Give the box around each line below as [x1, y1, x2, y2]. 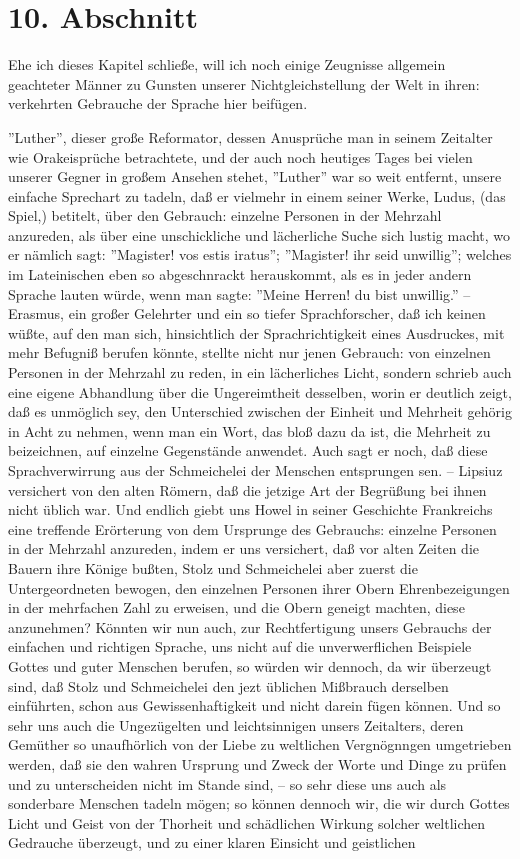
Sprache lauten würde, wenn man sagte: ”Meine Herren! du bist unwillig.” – [8, 283, 471, 304]
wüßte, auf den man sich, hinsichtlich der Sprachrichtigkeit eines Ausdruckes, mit [8, 322, 505, 343]
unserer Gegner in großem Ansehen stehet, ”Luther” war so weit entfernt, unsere [8, 166, 502, 187]
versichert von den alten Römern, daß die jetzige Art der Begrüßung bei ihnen [8, 479, 487, 500]
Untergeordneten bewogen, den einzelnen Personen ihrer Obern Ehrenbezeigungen [8, 577, 510, 598]
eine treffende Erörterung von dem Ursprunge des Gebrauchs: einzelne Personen [8, 518, 497, 539]
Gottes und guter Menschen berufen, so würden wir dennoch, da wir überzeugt [8, 655, 492, 676]
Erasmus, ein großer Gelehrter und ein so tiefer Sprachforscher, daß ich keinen [8, 303, 486, 324]
